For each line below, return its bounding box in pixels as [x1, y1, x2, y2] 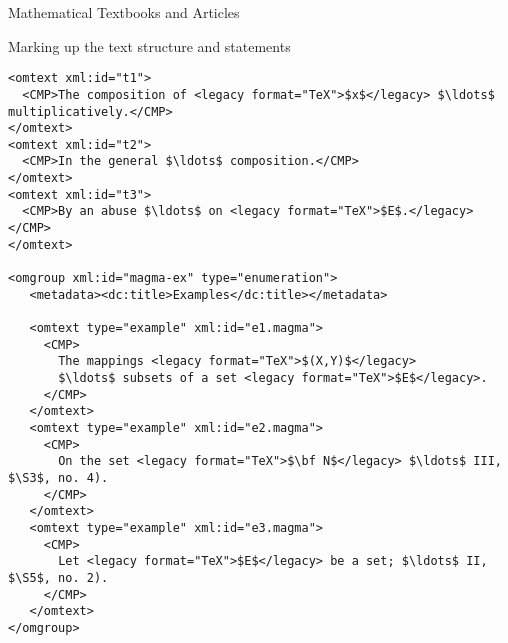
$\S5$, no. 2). [8, 570, 109, 585]
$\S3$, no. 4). [8, 470, 109, 485]
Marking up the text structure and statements [8, 35, 291, 56]
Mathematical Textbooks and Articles [8, 2, 240, 22]
